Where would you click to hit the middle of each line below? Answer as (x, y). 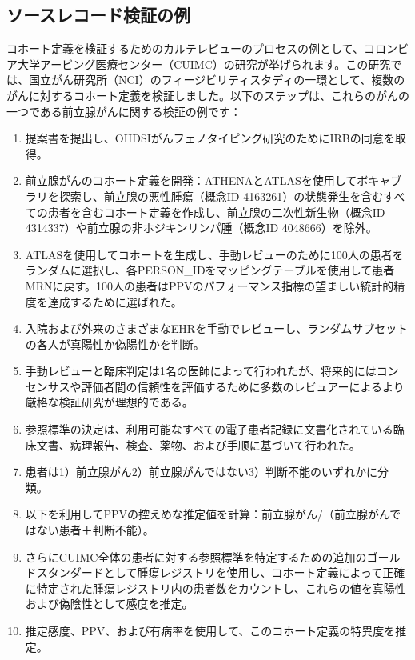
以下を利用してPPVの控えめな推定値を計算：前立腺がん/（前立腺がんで (213, 514)
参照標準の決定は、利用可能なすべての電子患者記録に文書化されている (209, 429)
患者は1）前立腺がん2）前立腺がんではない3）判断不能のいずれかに (202, 472)
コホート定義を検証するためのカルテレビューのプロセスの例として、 (185, 48)
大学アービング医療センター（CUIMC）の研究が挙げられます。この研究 (204, 64)
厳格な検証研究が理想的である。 (109, 402)
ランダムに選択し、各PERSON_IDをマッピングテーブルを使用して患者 (210, 270)
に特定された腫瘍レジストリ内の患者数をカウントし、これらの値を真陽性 (215, 588)
